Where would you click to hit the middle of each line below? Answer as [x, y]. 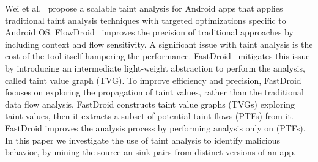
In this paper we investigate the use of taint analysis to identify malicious [143, 140]
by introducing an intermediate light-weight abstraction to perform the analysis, [155, 68]
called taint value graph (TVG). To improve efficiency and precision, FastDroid [153, 80]
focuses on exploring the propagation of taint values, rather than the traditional [154, 92]
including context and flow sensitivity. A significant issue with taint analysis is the [159, 44]
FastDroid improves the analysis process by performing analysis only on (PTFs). [155, 127]
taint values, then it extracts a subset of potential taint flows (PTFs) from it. [149, 116]
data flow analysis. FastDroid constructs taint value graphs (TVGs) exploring [150, 104]
